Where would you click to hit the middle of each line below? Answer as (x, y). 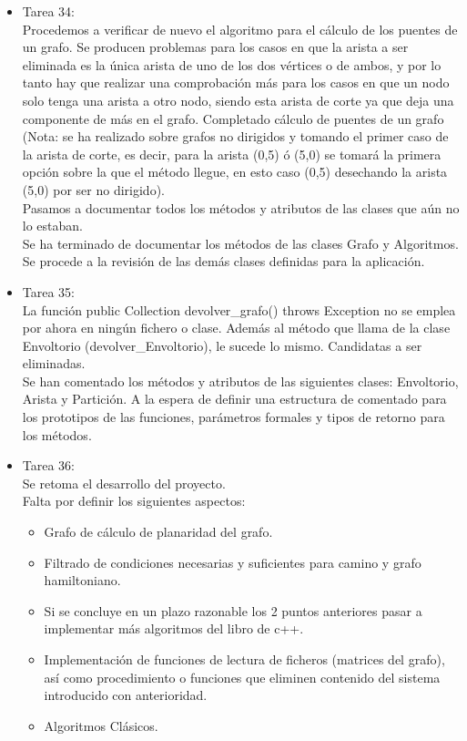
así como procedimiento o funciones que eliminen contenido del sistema (242, 677)
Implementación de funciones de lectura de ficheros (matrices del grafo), (244, 659)
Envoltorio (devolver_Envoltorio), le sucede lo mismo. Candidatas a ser (222, 345)
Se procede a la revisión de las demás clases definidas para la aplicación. (223, 261)
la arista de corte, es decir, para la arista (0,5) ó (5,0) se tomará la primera (232, 154)
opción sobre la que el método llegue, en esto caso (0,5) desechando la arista (235, 172)
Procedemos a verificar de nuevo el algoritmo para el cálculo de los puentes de (240, 29)
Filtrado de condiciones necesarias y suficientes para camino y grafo (233, 562)
